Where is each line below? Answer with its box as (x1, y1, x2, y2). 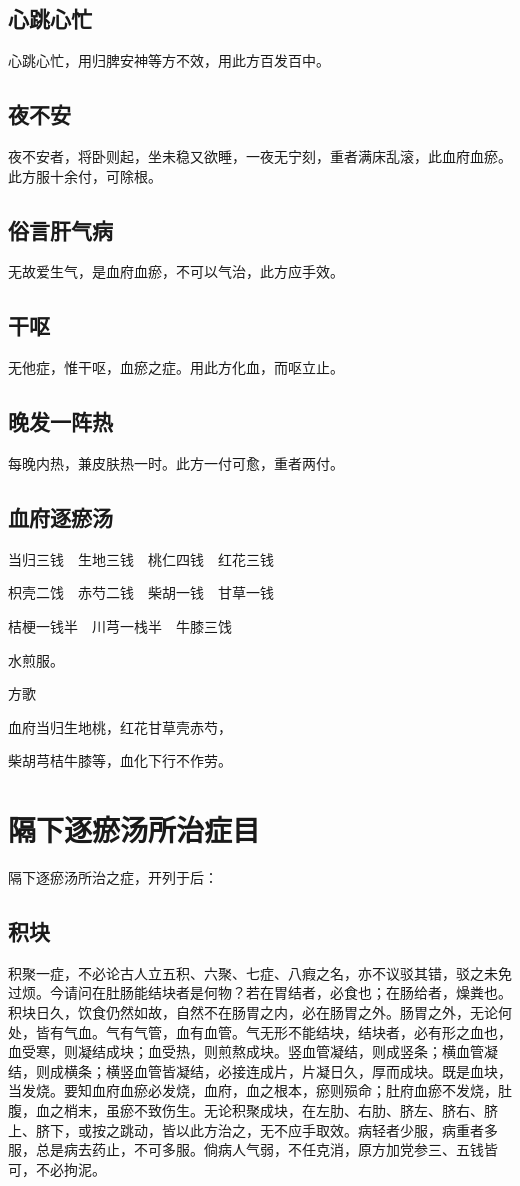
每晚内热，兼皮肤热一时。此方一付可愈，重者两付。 (8, 452, 344, 473)
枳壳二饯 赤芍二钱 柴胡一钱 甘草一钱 (8, 582, 274, 603)
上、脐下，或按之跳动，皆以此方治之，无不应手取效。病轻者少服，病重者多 (8, 1119, 498, 1140)
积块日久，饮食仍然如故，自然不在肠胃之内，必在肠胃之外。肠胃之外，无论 (8, 1002, 498, 1023)
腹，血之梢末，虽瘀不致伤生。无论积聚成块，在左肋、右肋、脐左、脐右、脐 (8, 1100, 498, 1121)
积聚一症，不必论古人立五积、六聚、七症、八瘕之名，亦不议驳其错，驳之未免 (8, 962, 512, 983)
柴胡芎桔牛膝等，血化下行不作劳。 (8, 750, 232, 771)
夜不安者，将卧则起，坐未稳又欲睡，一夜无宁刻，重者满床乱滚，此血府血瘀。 (8, 146, 512, 166)
